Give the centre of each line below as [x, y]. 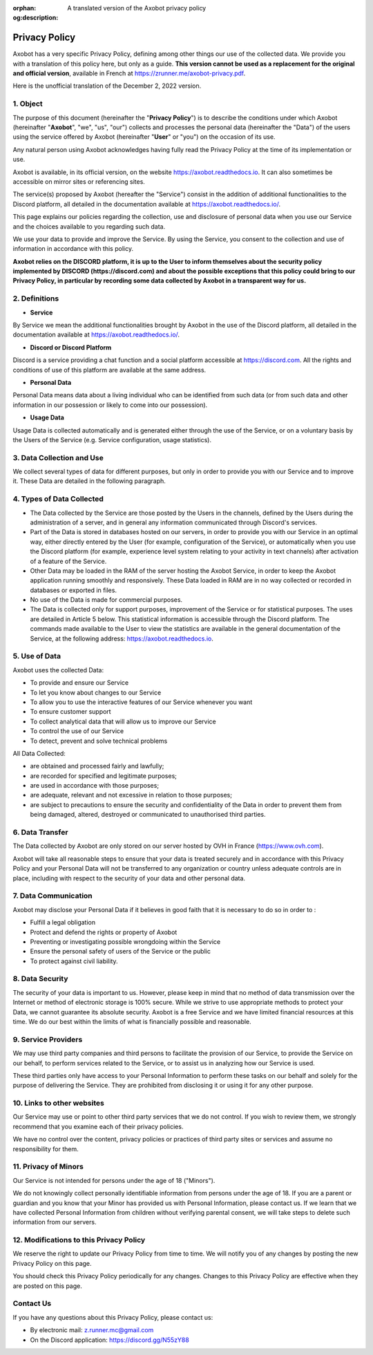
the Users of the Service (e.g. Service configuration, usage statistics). [112, 439]
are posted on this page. [48, 1286]
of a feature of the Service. [68, 561]
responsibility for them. [46, 1149]
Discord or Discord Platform [71, 347]
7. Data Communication [52, 896]
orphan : [25, 8]
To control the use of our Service [77, 731]
